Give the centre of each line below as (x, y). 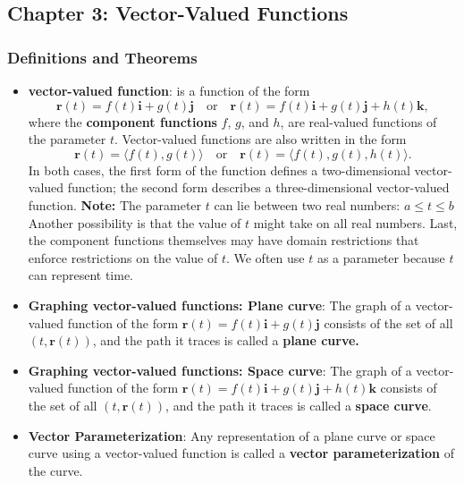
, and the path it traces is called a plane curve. (226, 340)
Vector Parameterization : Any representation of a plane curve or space (232, 435)
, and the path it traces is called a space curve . (299, 405)
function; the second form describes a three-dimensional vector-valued (258, 187)
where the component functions (122, 121)
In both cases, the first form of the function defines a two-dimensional (219, 169)
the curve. (55, 470)
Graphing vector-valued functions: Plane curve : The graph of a (220, 305)
